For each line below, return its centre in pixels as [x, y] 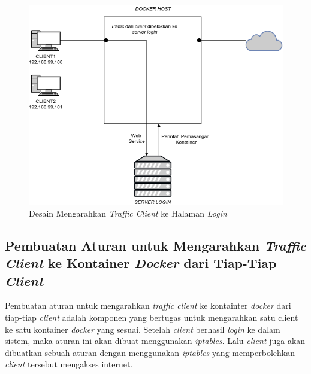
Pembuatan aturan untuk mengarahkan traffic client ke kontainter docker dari [148, 305]
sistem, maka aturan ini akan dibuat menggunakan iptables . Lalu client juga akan [155, 341]
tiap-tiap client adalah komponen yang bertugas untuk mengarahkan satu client [152, 317]
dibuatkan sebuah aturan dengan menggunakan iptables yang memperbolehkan [150, 352]
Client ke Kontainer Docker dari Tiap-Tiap [141, 263]
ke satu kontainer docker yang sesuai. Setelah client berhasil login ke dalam [143, 329]
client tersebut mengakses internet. [69, 364]
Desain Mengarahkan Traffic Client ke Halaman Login [128, 213]
